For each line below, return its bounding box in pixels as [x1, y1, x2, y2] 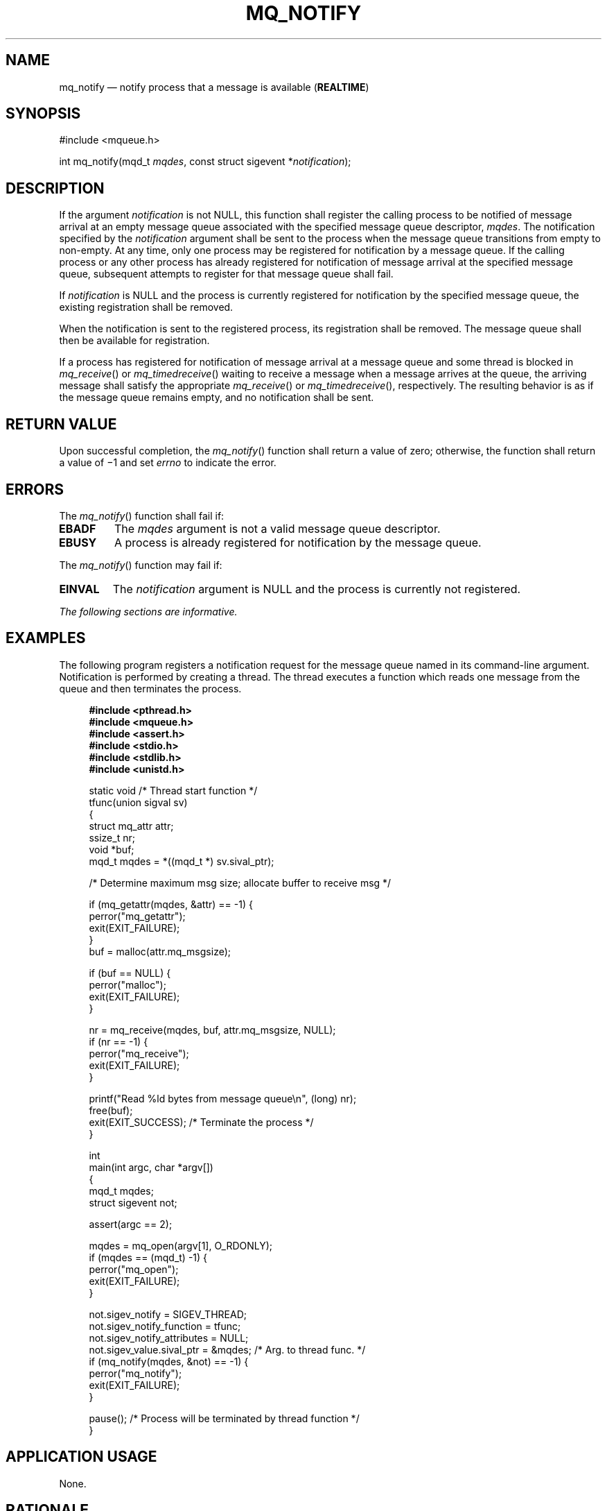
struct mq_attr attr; [89, 819, 174, 832]
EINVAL [59, 581, 100, 596]
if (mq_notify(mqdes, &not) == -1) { [89, 1355, 249, 1367]
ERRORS [6, 480, 64, 498]
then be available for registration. [59, 334, 210, 347]
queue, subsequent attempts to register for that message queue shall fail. [59, 268, 394, 280]
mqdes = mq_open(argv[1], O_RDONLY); [89, 1239, 273, 1252]
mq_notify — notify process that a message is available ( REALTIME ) [59, 80, 369, 93]
